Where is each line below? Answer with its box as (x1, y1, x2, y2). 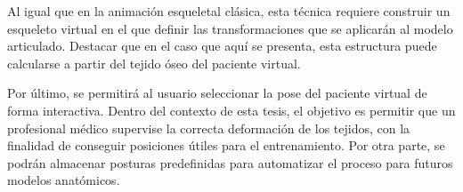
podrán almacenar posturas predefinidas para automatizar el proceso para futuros (7, 153, 453, 172)
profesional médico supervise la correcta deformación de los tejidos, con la (7, 118, 410, 137)
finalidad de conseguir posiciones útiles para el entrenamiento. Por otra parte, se (7, 136, 445, 155)
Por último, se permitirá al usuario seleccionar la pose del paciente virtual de (7, 84, 427, 102)
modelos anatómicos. (7, 171, 120, 189)
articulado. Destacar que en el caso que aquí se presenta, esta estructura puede (7, 36, 437, 55)
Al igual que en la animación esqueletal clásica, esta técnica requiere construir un (7, 2, 451, 20)
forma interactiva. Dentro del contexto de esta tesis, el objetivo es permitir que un (7, 100, 456, 119)
